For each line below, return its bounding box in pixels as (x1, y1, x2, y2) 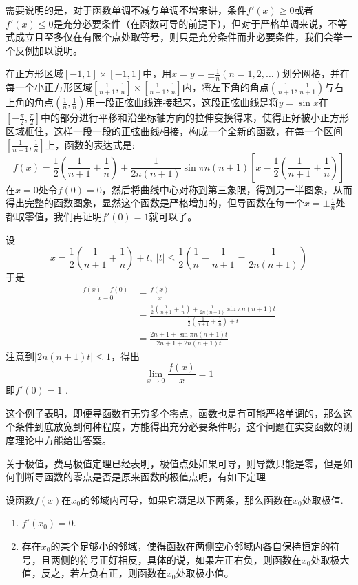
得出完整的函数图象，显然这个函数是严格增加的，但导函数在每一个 (6, 195, 304, 210)
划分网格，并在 (282, 66, 350, 81)
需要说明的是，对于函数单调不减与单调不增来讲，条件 (6, 3, 246, 17)
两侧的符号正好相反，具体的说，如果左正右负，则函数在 (50, 552, 302, 566)
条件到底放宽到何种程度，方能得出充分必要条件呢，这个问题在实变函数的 (14, 419, 343, 434)
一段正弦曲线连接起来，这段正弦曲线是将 (95, 95, 279, 109)
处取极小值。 (176, 566, 234, 580)
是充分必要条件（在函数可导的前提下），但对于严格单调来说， (53, 16, 328, 30)
